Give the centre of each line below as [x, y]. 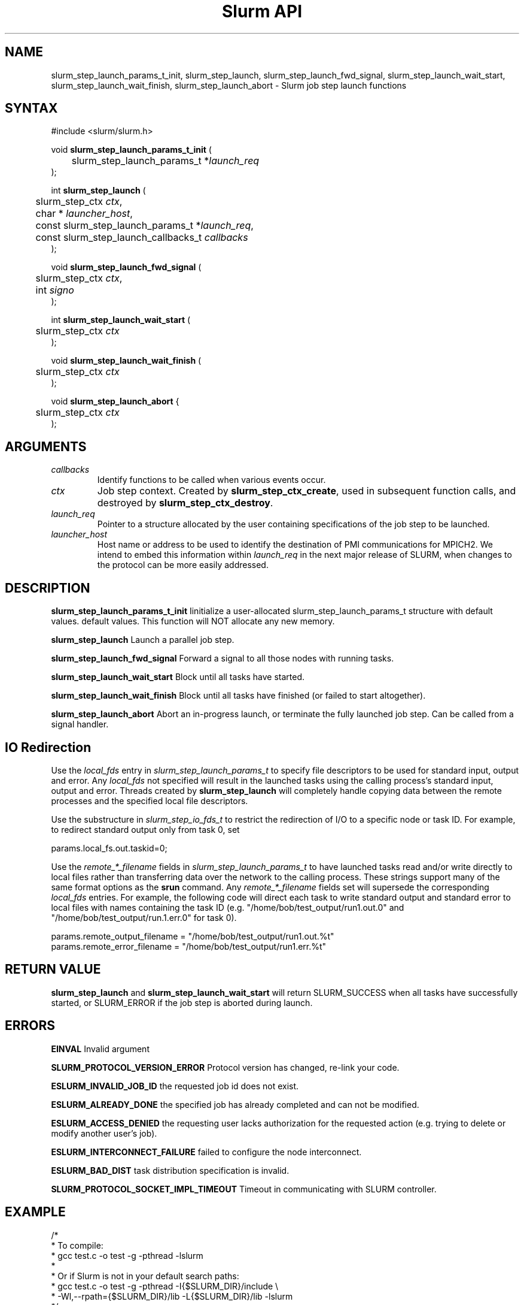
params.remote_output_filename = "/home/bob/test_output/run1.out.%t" [193, 936]
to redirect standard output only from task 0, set [145, 829]
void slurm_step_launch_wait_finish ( [126, 361]
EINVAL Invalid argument [100, 1049]
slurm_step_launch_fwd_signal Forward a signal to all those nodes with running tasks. [223, 658]
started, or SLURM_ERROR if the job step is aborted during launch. [182, 1002]
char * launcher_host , [84, 214]
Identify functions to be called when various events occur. [211, 480]
